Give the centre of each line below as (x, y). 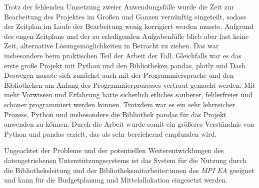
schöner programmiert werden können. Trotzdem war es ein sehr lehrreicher (120, 104)
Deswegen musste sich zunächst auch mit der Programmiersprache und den (119, 75)
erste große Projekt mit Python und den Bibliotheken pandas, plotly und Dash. (126, 65)
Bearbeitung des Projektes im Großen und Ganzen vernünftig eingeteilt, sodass (125, 16)
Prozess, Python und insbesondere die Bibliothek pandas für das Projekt (115, 114)
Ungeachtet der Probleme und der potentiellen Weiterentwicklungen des (114, 150)
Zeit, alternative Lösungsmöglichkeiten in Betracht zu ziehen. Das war (111, 46)
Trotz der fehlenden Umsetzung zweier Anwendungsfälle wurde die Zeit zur (119, 6)
